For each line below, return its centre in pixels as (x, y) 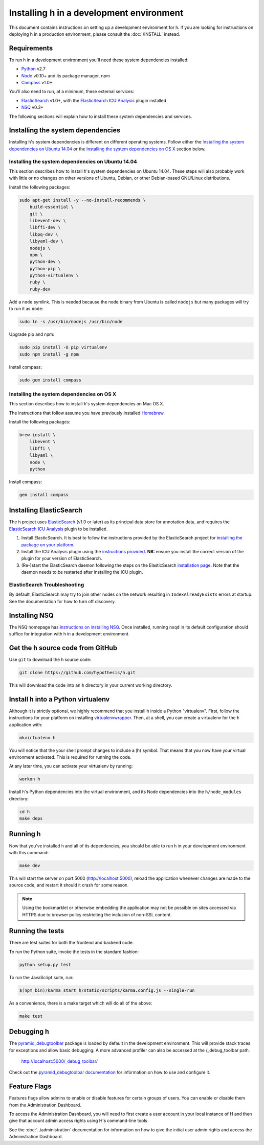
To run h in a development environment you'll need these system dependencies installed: (99, 60)
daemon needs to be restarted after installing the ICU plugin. (82, 572)
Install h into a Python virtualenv (59, 699)
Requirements (31, 48)
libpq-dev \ (44, 234)
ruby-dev (40, 289)
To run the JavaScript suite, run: (41, 977)
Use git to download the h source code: (50, 659)
